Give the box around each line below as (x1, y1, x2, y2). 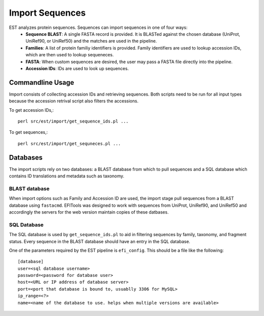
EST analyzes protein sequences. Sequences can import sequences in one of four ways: (9, 24, 188, 30)
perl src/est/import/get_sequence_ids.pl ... (18, 118, 129, 124)
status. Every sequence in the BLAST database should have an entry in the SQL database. (9, 238, 191, 244)
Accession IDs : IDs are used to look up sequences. (25, 65, 129, 71)
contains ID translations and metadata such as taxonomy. (9, 173, 125, 179)
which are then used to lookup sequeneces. (25, 52, 114, 58)
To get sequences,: (9, 129, 48, 135)
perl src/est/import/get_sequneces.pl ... (18, 141, 121, 146)
